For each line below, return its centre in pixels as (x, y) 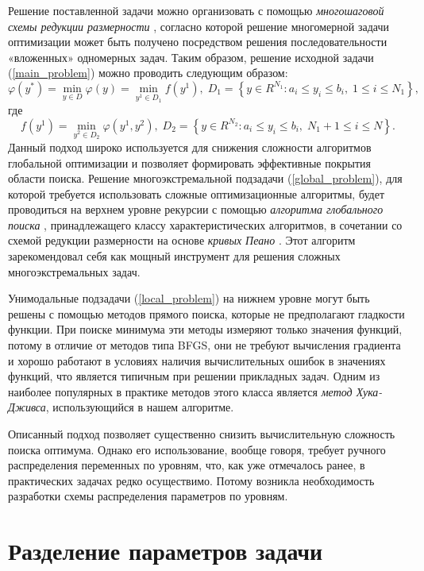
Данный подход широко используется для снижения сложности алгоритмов (190, 147)
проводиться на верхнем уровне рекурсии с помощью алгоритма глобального (196, 209)
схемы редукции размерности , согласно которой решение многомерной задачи (199, 26)
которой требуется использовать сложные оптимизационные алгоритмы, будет (197, 193)
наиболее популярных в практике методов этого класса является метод (180, 391)
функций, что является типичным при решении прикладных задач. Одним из (194, 376)
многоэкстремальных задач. (74, 271)
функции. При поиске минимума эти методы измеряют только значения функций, (205, 329)
